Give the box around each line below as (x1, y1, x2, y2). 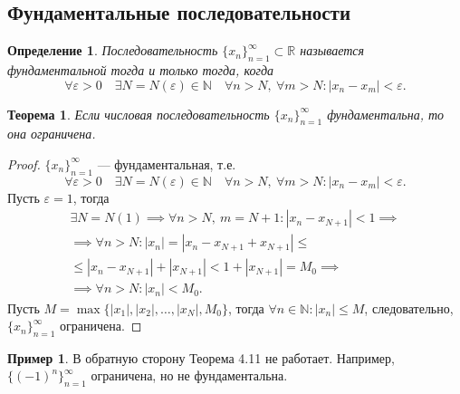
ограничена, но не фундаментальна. (91, 366, 288, 385)
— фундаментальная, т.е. (97, 154, 236, 173)
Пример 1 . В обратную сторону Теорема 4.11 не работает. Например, (7, 348, 395, 367)
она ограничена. (7, 124, 96, 143)
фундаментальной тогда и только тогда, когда (7, 61, 273, 79)
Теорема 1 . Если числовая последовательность (7, 104, 270, 123)
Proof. (7, 154, 41, 173)
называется (300, 41, 365, 60)
